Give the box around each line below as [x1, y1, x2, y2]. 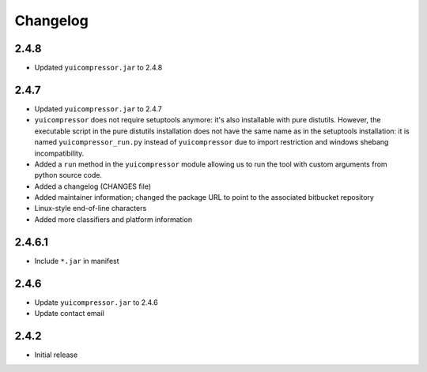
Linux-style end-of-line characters [34, 204, 147, 213]
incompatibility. [34, 148, 85, 158]
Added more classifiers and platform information [34, 214, 193, 224]
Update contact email [34, 309, 104, 318]
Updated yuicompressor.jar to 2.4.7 [34, 103, 162, 114]
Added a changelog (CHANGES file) [34, 182, 152, 191]
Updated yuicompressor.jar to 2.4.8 [34, 63, 163, 73]
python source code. [34, 171, 103, 180]
